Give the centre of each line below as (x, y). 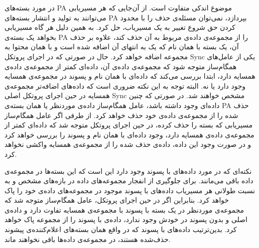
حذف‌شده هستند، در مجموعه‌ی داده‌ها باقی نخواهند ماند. (88, 239)
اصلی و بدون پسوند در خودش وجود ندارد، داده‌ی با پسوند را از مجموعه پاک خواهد (126, 219)
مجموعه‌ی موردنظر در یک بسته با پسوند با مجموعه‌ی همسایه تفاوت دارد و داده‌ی (124, 209)
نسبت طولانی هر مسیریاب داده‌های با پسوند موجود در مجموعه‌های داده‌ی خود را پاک (130, 190)
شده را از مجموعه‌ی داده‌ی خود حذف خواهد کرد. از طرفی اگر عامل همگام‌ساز (122, 115)
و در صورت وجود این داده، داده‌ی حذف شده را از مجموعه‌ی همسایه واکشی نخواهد (128, 144)
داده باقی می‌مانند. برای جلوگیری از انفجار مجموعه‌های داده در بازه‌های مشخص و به (129, 181)
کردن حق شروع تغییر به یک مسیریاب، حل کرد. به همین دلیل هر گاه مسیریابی (120, 27)
